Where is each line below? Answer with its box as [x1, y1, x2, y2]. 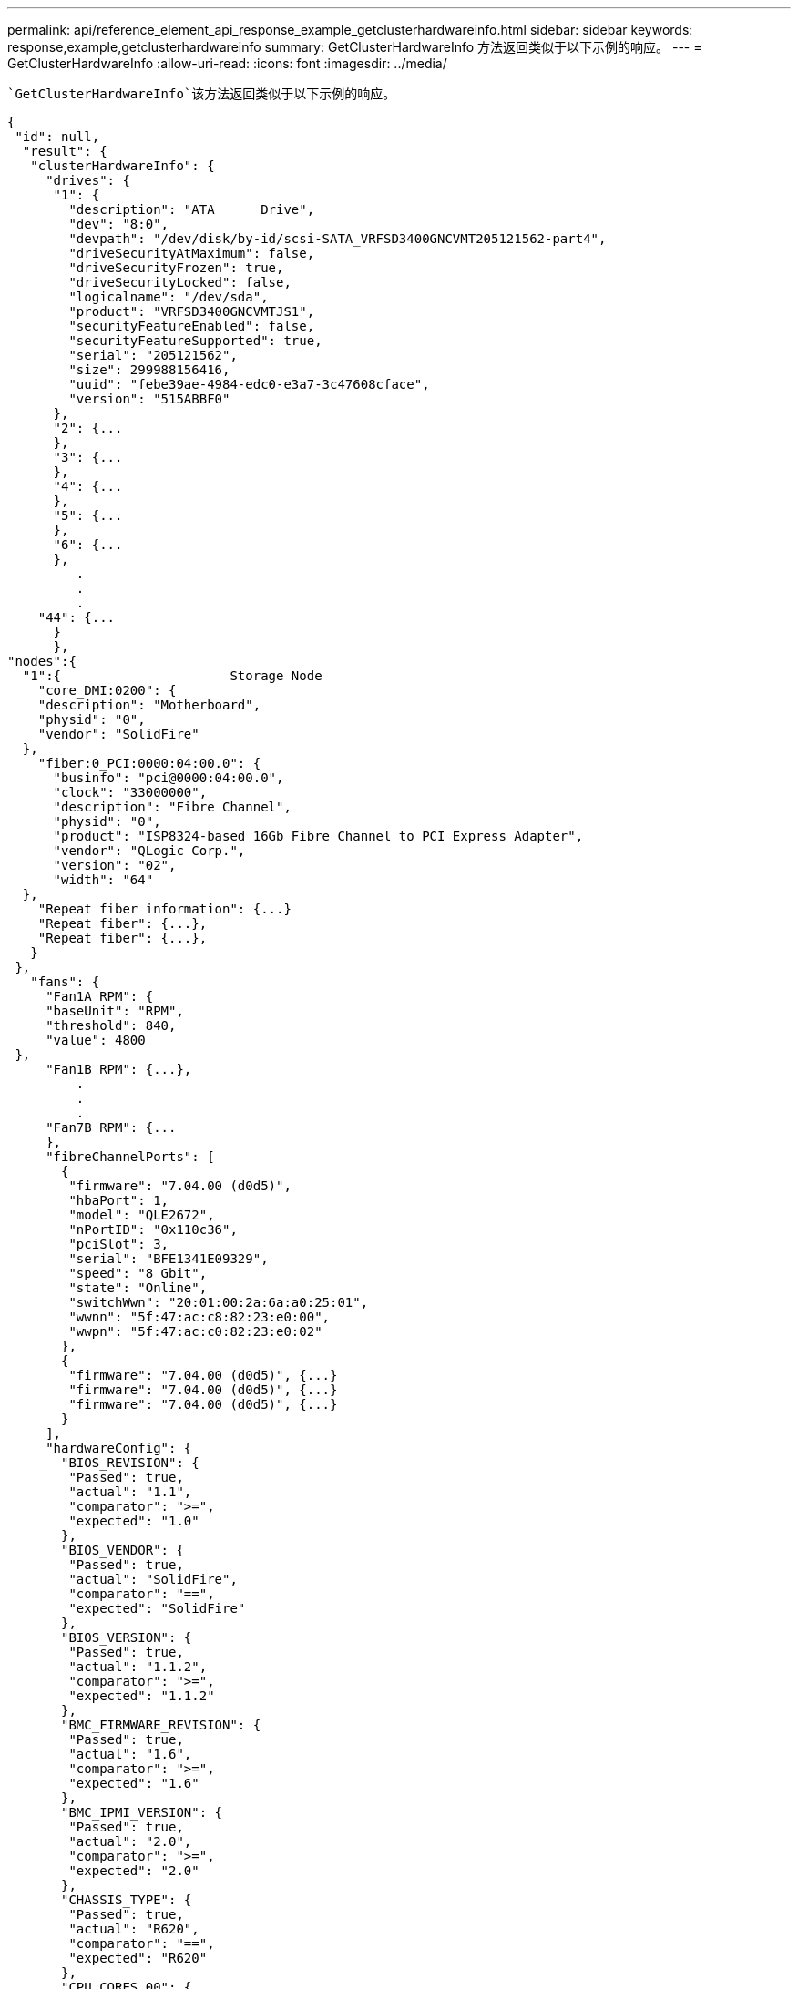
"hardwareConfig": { [46, 1441, 192, 1455]
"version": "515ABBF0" [68, 392, 230, 406]
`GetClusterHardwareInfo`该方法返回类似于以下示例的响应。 [7, 87, 396, 101]
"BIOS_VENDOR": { [61, 1543, 184, 1557]
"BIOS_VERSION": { [61, 1630, 192, 1645]
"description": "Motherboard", [37, 698, 261, 712]
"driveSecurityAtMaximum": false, [68, 246, 315, 260]
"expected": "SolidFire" [68, 1601, 246, 1616]
